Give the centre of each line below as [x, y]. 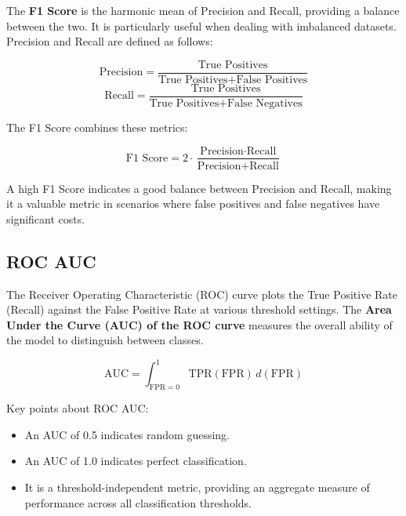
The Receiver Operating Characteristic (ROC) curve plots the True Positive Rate [202, 294]
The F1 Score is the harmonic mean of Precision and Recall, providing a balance [203, 10]
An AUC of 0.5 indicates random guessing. [127, 434]
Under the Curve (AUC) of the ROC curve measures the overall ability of [199, 324]
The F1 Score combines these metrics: [97, 127]
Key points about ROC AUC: [78, 408]
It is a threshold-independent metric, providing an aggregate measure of [197, 487]
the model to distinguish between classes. [105, 340]
